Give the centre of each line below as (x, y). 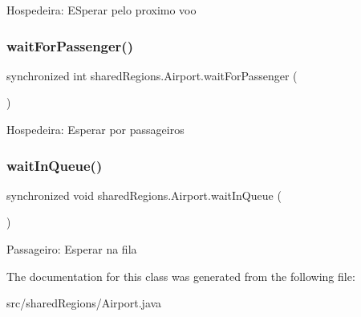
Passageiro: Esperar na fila (72, 249)
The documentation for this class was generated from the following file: (181, 276)
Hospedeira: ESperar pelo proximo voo (101, 10)
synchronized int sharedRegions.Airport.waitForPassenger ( (152, 75)
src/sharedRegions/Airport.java (84, 303)
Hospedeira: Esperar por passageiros (95, 129)
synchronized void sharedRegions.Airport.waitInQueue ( (144, 195)
